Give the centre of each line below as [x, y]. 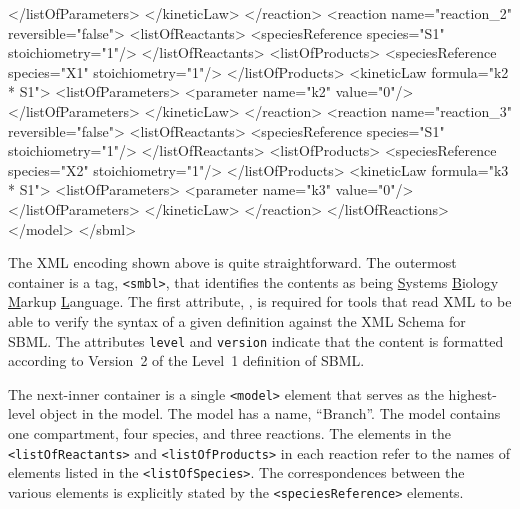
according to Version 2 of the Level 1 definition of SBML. [186, 360]
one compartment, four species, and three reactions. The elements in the [229, 433]
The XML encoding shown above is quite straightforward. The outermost [232, 262]
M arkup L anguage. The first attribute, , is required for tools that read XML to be [260, 301]
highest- [472, 393]
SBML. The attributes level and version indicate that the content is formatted [256, 340]
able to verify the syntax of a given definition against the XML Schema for [237, 320]
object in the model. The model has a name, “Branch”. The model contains [270, 413]
